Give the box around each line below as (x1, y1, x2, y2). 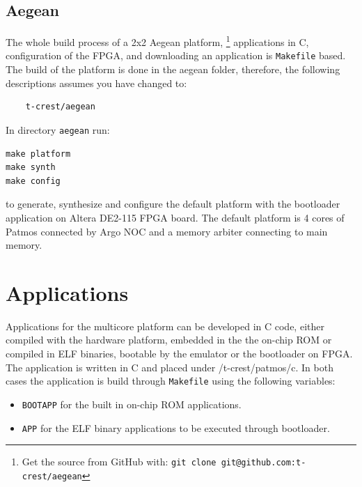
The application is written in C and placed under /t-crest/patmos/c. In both (6, 360, 333, 374)
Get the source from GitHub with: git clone (22, 454, 217, 469)
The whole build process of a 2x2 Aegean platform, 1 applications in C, (6, 33, 309, 49)
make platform (6, 148, 71, 159)
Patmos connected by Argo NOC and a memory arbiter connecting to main (6, 224, 328, 238)
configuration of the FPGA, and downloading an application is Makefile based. (6, 48, 346, 63)
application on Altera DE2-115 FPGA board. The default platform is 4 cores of (6, 210, 345, 224)
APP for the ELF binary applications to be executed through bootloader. (22, 420, 330, 435)
